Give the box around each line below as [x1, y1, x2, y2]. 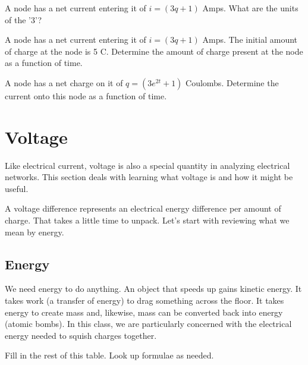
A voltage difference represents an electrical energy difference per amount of [5, 202, 281, 215]
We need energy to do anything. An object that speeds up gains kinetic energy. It [5, 282, 302, 295]
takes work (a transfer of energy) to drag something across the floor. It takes [5, 294, 284, 307]
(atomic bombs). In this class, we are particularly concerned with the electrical [5, 317, 292, 330]
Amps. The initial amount [202, 33, 298, 46]
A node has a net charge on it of [5, 76, 123, 89]
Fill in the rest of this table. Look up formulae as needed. [5, 349, 214, 361]
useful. [5, 182, 29, 194]
